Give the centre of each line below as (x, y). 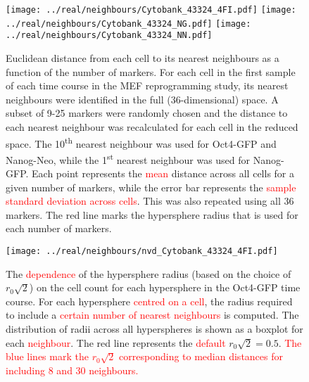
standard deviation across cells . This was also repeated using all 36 (150, 201)
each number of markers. (59, 228)
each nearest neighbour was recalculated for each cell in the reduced (152, 126)
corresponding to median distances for (201, 356)
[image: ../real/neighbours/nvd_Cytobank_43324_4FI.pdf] (142, 251)
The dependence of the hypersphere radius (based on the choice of (149, 273)
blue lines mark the (47, 356)
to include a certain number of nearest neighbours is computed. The (152, 315)
